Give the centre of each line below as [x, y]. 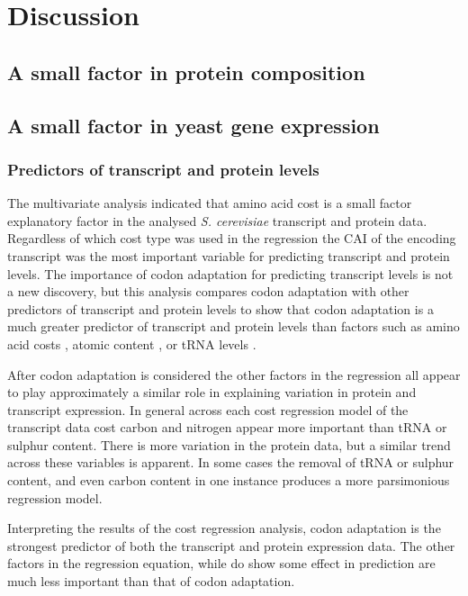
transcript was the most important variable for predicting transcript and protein [229, 255]
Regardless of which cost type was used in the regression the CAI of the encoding [232, 238]
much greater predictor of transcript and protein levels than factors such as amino [234, 326]
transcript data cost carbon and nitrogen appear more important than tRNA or [227, 427]
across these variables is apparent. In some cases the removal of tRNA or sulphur [231, 462]
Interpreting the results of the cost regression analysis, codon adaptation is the [224, 528]
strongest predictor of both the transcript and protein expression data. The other [231, 545]
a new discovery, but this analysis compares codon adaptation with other [208, 291]
